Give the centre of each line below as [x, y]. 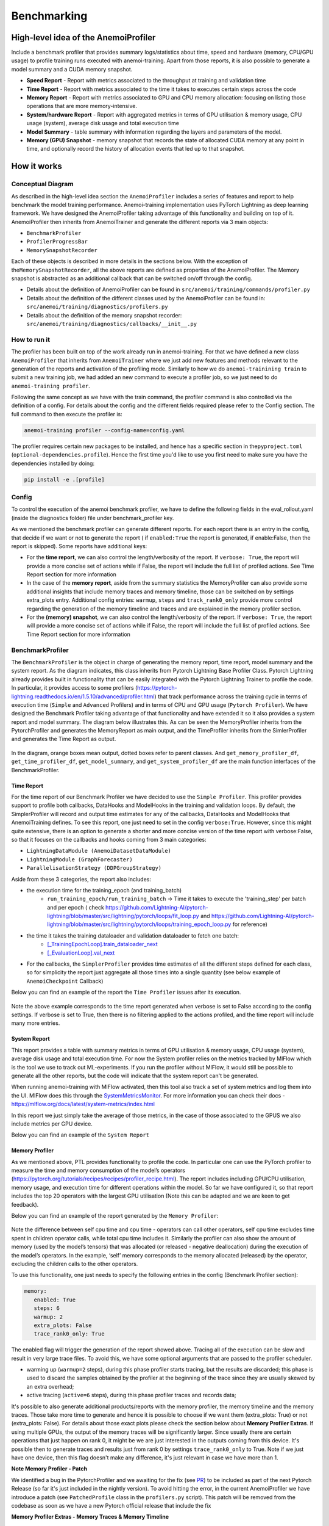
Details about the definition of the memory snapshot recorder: [104, 315]
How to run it [30, 339]
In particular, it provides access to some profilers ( [74, 688]
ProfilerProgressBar [57, 242]
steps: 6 [47, 1308]
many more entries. [36, 1023]
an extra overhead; [50, 1386]
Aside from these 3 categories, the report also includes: [81, 879]
